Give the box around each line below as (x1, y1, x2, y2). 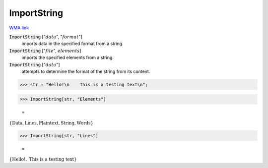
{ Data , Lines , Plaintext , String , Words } (9, 120, 94, 126)
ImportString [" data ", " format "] (9, 34, 83, 40)
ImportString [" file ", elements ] (9, 48, 81, 54)
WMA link (9, 25, 29, 31)
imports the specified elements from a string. (21, 55, 114, 60)
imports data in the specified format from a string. (21, 41, 124, 47)
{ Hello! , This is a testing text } (9, 157, 77, 162)
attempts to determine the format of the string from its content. (21, 68, 150, 74)
